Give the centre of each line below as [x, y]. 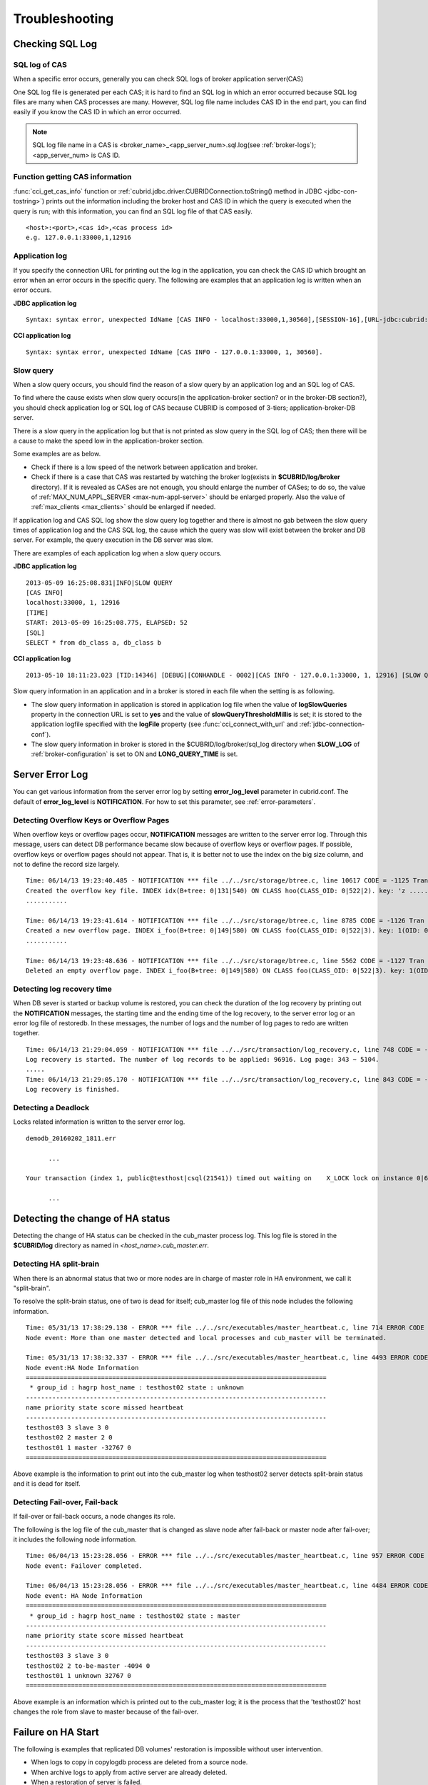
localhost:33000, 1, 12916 [73, 603]
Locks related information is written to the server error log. [99, 1122]
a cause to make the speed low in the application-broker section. [108, 441]
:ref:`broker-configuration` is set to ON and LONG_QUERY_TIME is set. [134, 754]
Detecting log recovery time [62, 989]
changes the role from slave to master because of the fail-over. [106, 1712]
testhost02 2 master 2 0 [69, 1438]
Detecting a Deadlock [51, 1108]
